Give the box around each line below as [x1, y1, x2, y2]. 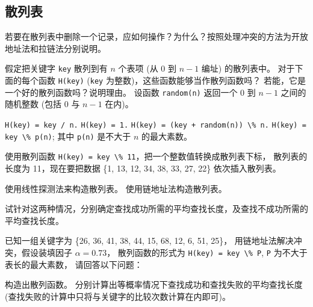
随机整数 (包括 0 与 [5, 98, 80, 110]
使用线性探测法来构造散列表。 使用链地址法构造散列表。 [5, 182, 227, 194]
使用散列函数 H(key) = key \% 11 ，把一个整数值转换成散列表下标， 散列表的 [5, 150, 308, 163]
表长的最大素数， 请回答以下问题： [5, 258, 143, 270]
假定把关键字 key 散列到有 [5, 62, 108, 75]
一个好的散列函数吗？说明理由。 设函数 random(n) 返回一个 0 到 [5, 85, 256, 98]
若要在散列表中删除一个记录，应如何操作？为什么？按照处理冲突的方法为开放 [5, 30, 308, 43]
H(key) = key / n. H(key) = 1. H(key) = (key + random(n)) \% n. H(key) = [5, 120, 306, 129]
